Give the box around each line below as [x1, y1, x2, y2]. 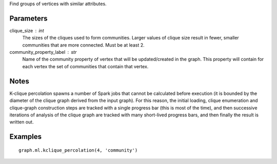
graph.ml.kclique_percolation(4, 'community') [18, 147, 138, 153]
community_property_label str [9, 49, 77, 55]
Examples [9, 132, 42, 141]
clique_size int [9, 27, 44, 33]
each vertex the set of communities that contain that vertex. [22, 63, 149, 69]
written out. [9, 119, 34, 125]
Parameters [9, 14, 48, 23]
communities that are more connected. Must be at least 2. [22, 42, 145, 48]
